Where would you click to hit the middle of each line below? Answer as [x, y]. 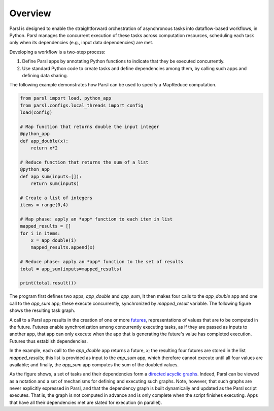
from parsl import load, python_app [66, 98]
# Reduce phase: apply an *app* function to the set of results [102, 262]
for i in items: [40, 233]
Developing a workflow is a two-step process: [57, 52]
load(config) [36, 113]
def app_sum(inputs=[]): [51, 176]
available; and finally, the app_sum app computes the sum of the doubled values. [94, 365]
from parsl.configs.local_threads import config [82, 105]
